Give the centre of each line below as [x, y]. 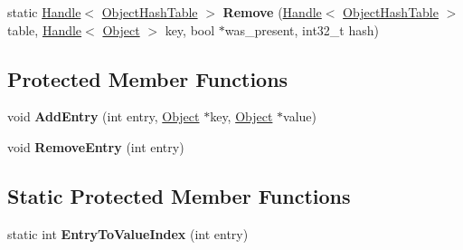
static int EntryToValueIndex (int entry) [128, 233]
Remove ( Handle [272, 12]
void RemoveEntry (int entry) [96, 146]
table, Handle [45, 29]
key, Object [241, 116]
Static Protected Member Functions [179, 195]
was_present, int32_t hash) [302, 29]
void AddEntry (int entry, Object [104, 116]
